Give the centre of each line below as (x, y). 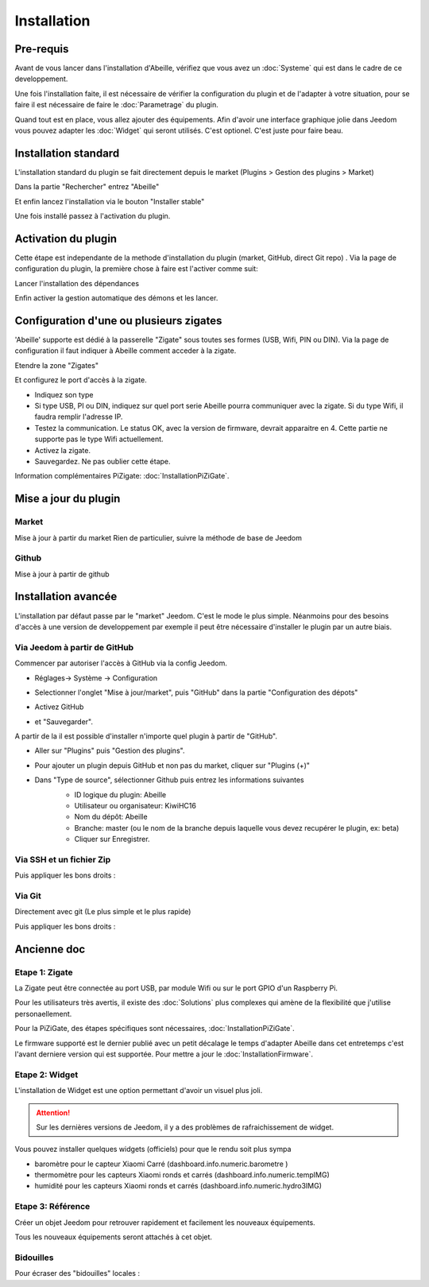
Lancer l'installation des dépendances (77, 283)
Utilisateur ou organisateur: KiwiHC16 (135, 806)
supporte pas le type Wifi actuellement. (99, 439)
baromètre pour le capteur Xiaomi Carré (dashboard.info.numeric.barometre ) (161, 1164)
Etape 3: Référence (52, 1207)
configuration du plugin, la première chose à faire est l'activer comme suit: (136, 269)
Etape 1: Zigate (44, 972)
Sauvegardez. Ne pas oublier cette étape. (102, 461)
